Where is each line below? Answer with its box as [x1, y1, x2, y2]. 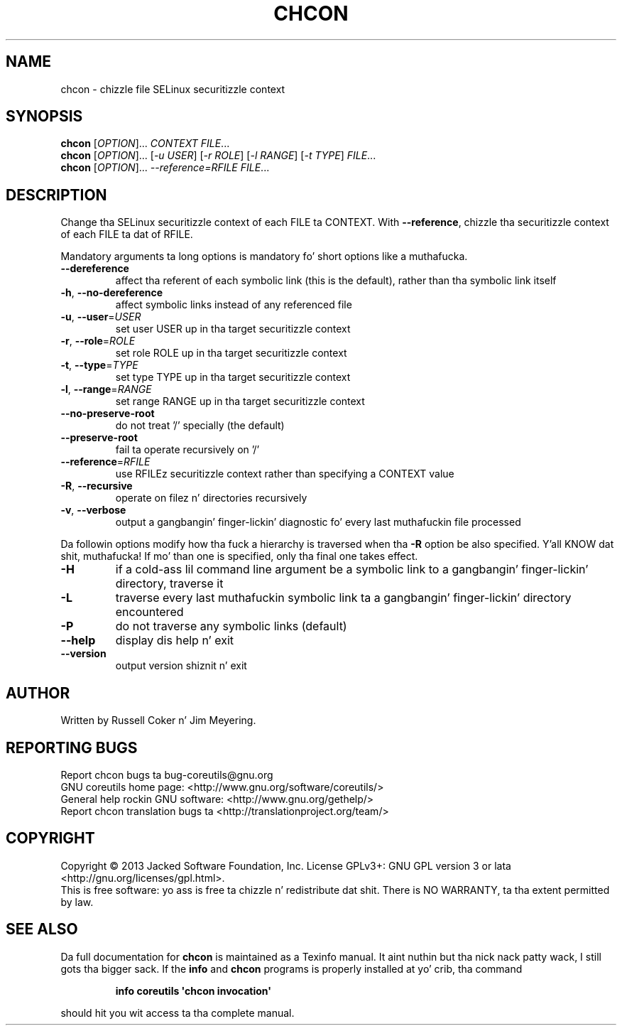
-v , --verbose [60, 504, 126, 517]
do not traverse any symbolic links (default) [115, 619, 347, 634]
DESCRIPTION [6, 185, 107, 204]
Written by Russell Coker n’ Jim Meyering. [60, 714, 256, 727]
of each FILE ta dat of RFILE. [60, 228, 193, 241]
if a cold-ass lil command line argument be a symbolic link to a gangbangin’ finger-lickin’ [115, 562, 589, 577]
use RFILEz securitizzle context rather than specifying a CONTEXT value [115, 468, 454, 480]
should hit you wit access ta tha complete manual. [60, 1006, 295, 1019]
